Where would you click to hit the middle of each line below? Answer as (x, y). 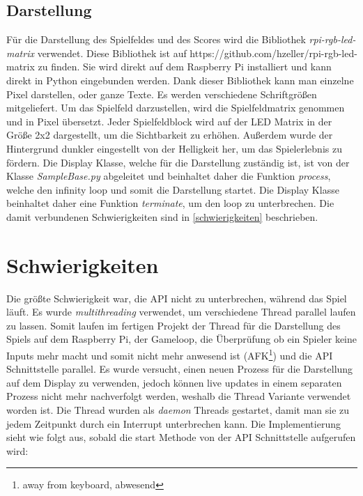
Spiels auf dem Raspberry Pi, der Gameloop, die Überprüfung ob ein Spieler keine (181, 339)
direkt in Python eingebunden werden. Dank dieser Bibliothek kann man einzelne (180, 80)
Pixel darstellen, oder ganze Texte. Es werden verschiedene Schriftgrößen (162, 94)
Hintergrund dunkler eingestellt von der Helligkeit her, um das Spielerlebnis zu (174, 148)
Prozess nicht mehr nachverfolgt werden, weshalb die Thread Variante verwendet (179, 396)
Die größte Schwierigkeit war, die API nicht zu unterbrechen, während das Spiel (177, 298)
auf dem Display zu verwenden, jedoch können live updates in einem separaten (174, 382)
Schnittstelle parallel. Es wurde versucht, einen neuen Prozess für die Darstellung (180, 369)
